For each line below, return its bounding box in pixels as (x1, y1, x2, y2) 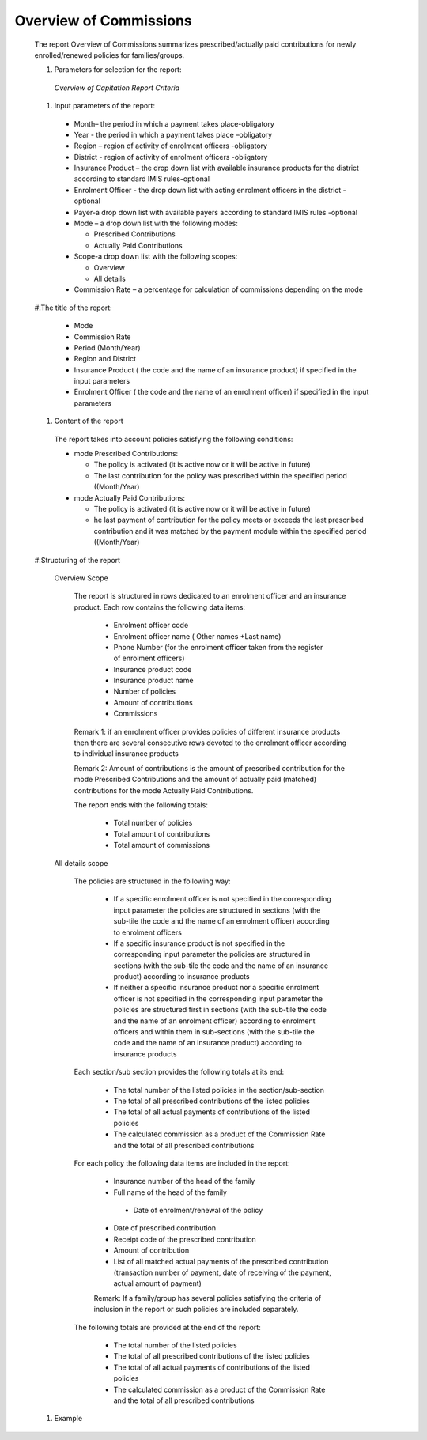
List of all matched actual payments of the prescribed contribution (113, 1257, 329, 1266)
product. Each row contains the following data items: (74, 602, 245, 612)
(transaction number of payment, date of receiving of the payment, (113, 1268, 331, 1277)
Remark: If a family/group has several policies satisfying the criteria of (93, 1293, 322, 1302)
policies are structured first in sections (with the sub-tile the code (113, 1005, 327, 1015)
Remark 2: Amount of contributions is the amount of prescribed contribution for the (74, 763, 346, 773)
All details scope (54, 858, 108, 867)
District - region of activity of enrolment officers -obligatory (74, 152, 268, 161)
